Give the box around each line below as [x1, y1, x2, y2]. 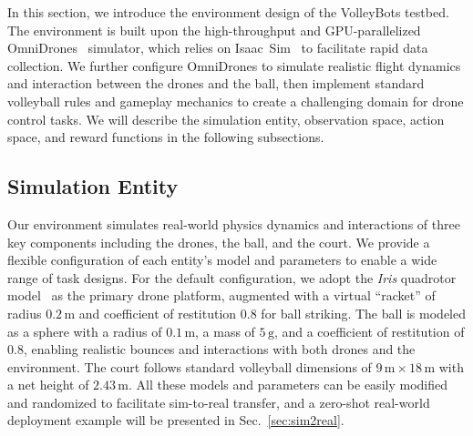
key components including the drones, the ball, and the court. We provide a [7, 232, 430, 251]
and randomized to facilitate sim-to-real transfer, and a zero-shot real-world [7, 392, 430, 411]
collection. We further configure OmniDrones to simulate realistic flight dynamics [7, 56, 461, 75]
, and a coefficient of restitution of [273, 321, 465, 340]
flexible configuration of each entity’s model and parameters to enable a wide [7, 250, 437, 269]
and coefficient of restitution [78, 303, 237, 322]
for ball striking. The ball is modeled [261, 303, 466, 322]
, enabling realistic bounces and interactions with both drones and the [23, 340, 416, 359]
